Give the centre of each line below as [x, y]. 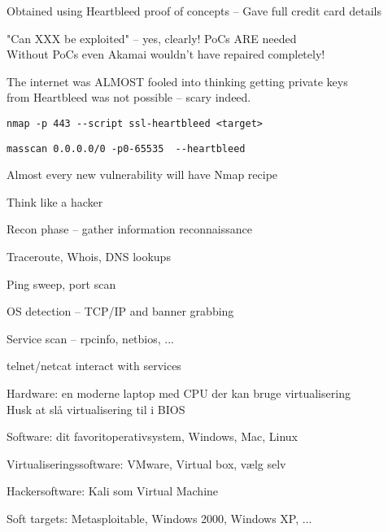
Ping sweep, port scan [61, 283]
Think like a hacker [55, 201]
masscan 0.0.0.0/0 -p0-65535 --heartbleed [126, 148]
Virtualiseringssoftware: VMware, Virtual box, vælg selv [146, 463]
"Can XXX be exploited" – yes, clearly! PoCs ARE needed [152, 38]
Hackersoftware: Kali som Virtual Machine [113, 491]
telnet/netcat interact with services [94, 366]
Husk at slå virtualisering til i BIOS [96, 409]
